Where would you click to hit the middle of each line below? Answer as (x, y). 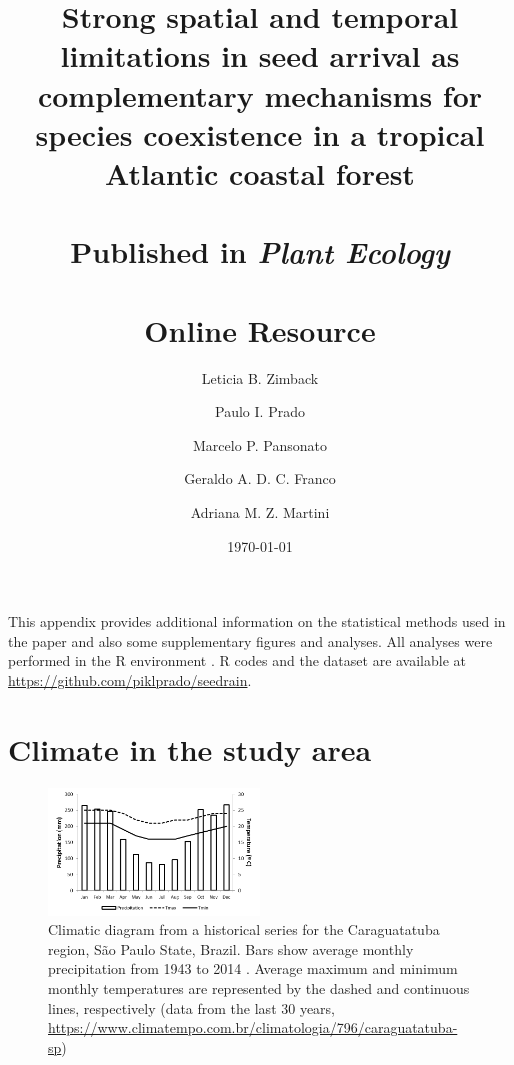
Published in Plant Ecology (260, 252)
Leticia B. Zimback (260, 377)
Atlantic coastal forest (260, 172)
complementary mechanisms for (260, 94)
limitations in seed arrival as (260, 55)
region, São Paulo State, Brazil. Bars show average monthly (231, 948)
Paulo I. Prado (260, 411)
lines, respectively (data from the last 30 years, (192, 1007)
